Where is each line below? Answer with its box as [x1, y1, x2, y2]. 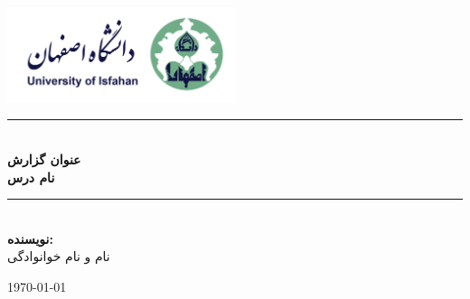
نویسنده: [7, 229, 53, 248]
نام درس [7, 167, 55, 186]
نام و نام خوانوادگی [7, 247, 110, 266]
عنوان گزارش [7, 150, 81, 168]
